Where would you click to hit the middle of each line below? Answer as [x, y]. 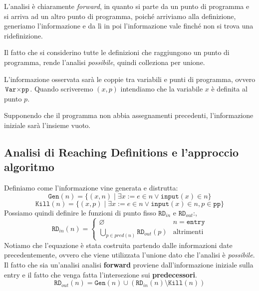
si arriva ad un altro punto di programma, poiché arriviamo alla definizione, [120, 16]
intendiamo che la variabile [162, 89]
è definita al [229, 89]
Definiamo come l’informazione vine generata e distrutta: [91, 188]
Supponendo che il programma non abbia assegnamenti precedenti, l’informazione [129, 115]
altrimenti [188, 232]
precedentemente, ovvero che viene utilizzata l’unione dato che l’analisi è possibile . [129, 255]
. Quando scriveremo [62, 89]
